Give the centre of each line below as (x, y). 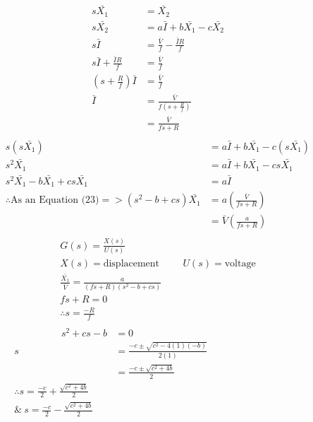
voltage (240, 263)
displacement (131, 263)
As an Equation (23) (55, 200)
